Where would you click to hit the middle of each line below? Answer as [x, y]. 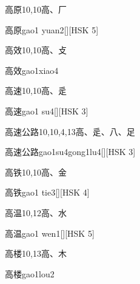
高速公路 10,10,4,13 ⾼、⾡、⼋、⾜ [70, 131]
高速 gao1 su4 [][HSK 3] [47, 111]
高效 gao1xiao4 [32, 70]
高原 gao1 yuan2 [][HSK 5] [52, 29]
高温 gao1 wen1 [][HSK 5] [50, 233]
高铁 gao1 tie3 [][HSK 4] [47, 192]
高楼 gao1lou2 [30, 273]
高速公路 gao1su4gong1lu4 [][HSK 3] [70, 152]
